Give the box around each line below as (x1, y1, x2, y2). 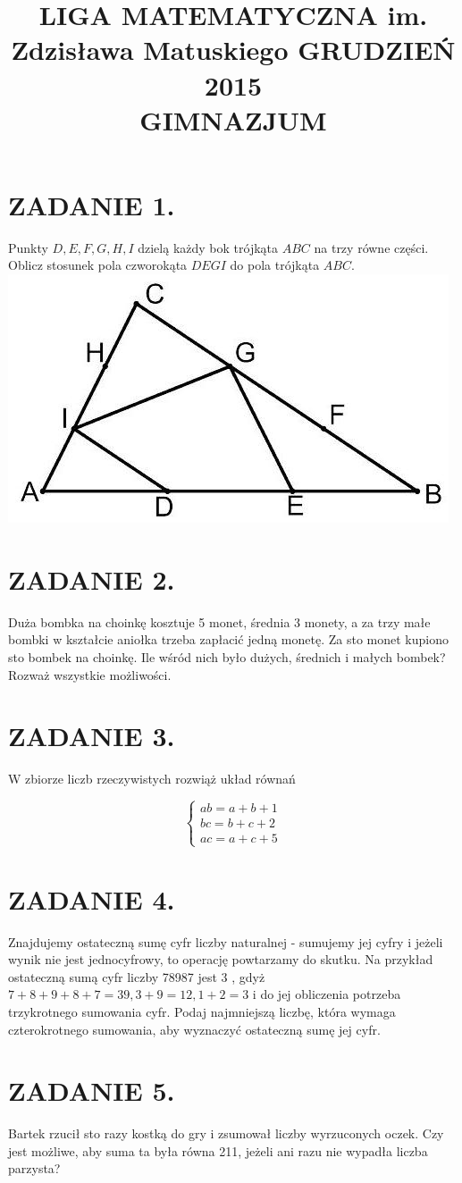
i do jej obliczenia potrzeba (252, 985, 401, 1003)
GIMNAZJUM (139, 101, 327, 138)
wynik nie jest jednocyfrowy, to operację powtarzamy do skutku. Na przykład (8, 950, 433, 969)
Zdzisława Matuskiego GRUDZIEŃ (11, 31, 456, 68)
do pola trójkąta (230, 256, 320, 274)
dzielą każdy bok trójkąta (138, 238, 279, 256)
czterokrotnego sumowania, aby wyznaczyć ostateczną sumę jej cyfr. (8, 1019, 381, 1038)
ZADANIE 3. (8, 717, 175, 754)
